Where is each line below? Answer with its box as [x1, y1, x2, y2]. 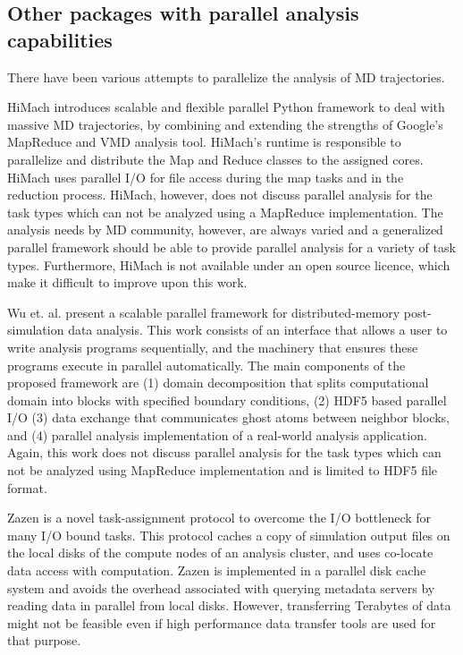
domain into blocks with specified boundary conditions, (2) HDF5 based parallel [7, 390, 447, 409]
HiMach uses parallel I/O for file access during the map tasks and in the [7, 167, 404, 186]
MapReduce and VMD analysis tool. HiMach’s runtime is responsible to [7, 132, 401, 151]
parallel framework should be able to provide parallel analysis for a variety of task [7, 237, 456, 256]
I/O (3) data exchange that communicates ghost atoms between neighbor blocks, [7, 408, 450, 427]
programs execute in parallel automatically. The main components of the [7, 355, 406, 374]
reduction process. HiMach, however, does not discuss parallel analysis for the [7, 185, 433, 204]
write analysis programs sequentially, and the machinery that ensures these [7, 337, 418, 356]
